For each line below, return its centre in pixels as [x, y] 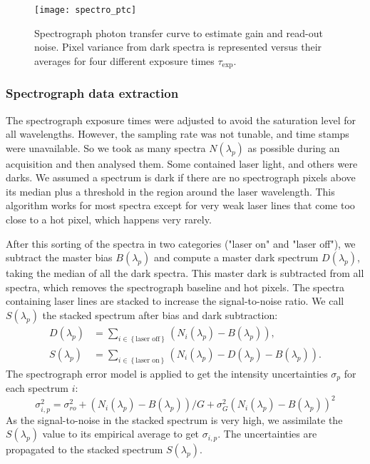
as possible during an [294, 147]
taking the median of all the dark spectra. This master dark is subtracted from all [185, 273]
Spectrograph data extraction [92, 93]
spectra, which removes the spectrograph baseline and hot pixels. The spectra [175, 287]
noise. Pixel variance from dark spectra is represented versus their [178, 47]
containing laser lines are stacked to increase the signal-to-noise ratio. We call [175, 301]
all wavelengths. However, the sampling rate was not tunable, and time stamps [178, 134]
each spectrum [37, 388]
